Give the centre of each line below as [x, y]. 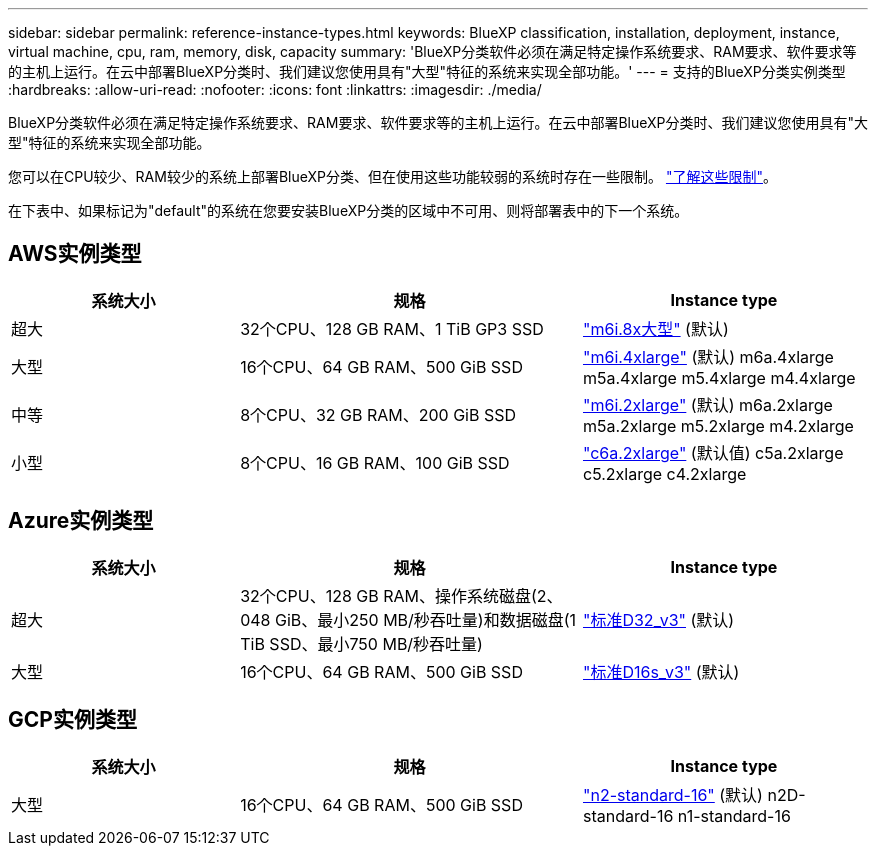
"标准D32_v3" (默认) [658, 619]
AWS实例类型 [75, 254]
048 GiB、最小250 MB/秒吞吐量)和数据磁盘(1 [408, 619]
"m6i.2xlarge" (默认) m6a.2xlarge [707, 404]
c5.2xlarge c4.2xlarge [664, 473]
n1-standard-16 [734, 815]
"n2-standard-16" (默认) [672, 794]
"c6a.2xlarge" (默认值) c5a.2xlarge [713, 452]
